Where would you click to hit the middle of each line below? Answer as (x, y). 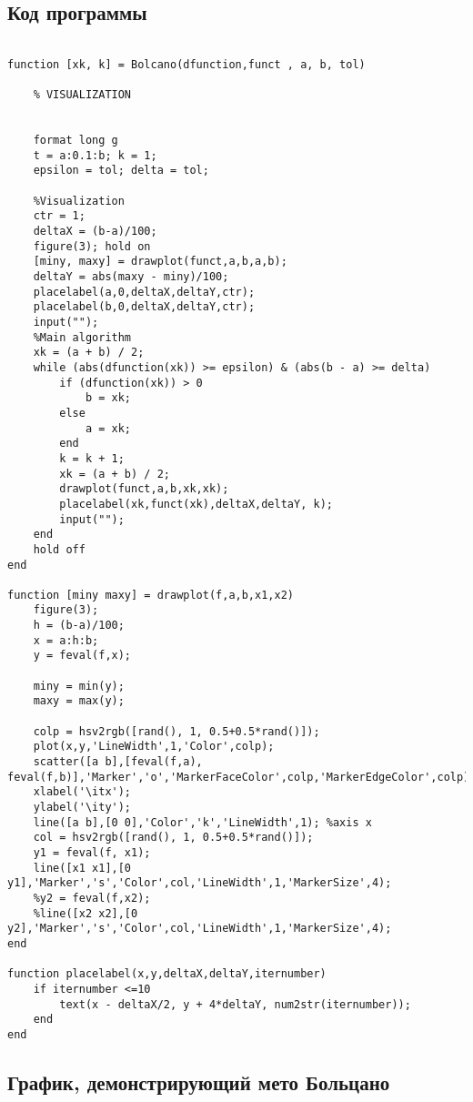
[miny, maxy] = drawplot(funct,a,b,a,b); (160, 262)
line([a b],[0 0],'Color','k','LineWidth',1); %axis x (202, 822)
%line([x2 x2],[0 (86, 913)
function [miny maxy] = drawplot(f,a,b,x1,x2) (151, 595)
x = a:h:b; (66, 640)
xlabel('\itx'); (82, 792)
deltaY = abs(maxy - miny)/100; (131, 277)
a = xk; (108, 428)
